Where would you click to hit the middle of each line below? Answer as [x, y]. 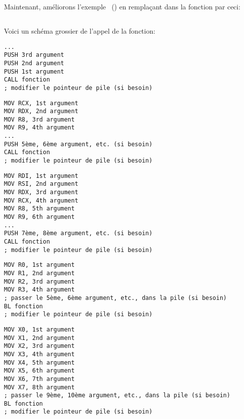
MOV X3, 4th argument [40, 354]
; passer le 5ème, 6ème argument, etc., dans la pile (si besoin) [116, 298]
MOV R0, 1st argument [40, 265]
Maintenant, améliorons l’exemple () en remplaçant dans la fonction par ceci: [122, 6]
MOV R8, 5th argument [40, 209]
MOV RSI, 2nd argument [41, 184]
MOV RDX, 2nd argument [41, 111]
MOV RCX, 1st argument [41, 103]
